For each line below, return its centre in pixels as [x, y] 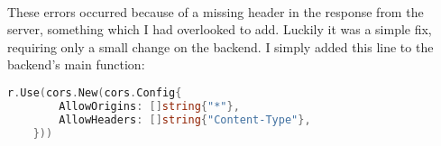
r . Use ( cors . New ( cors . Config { [95, 92]
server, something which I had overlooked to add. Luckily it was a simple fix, [220, 29]
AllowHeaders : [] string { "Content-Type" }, [185, 119]
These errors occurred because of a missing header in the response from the [216, 11]
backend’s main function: [76, 64]
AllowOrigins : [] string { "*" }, [149, 106]
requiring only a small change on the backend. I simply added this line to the [220, 46]
